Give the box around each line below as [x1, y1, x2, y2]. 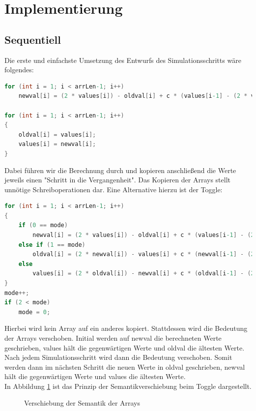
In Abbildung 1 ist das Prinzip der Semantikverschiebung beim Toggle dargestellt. [4, 381, 252, 391]
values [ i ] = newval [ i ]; [18, 141, 96, 148]
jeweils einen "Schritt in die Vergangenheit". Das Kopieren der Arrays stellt [4, 175, 230, 185]
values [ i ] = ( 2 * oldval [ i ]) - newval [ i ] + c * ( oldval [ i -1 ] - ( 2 [32, 270, 255, 277]
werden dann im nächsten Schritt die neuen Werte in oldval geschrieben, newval [4, 361, 245, 372]
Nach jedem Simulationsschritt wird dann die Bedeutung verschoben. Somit [4, 352, 232, 362]
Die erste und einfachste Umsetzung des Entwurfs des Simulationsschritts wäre [4, 55, 241, 65]
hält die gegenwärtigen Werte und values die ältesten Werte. [4, 371, 186, 382]
